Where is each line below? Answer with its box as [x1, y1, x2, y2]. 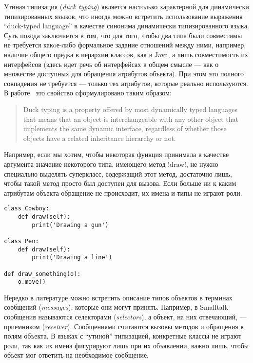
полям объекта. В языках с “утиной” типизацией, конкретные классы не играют [4, 331, 242, 341]
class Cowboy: [4, 205, 50, 212]
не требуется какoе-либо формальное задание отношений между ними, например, [4, 40, 246, 50]
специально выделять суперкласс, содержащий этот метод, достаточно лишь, [4, 168, 232, 179]
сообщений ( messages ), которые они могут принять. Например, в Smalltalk [4, 302, 229, 312]
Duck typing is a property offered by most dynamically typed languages [23, 104, 238, 114]
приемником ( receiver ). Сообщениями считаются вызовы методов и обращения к [4, 321, 244, 331]
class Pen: [4, 237, 39, 245]
